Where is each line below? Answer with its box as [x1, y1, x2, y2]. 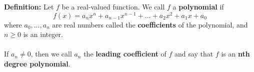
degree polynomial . [4, 58, 70, 69]
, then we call [30, 48, 72, 59]
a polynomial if [172, 1, 224, 11]
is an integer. [23, 29, 63, 39]
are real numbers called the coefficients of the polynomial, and [52, 19, 248, 29]
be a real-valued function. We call [61, 1, 165, 11]
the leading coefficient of [83, 48, 166, 59]
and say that [174, 48, 213, 59]
